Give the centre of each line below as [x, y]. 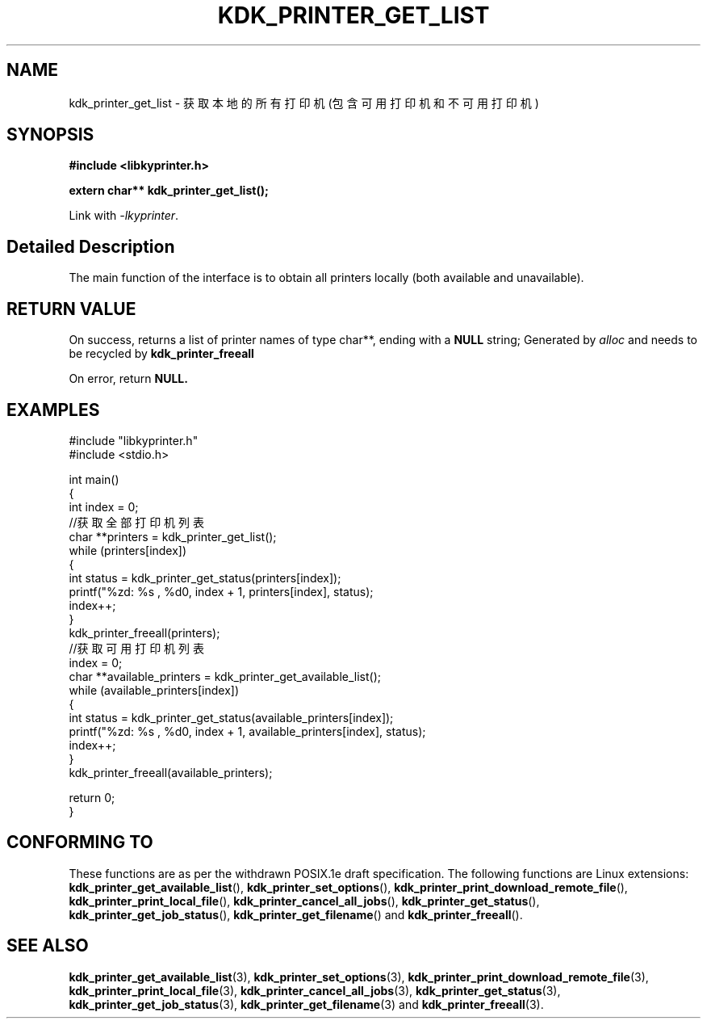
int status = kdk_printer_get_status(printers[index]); [205, 578]
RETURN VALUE [71, 309]
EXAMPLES [53, 410]
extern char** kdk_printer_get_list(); [169, 191]
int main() [94, 479]
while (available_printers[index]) [154, 690]
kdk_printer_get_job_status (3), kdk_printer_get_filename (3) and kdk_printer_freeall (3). [306, 1004]
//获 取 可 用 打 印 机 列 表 [136, 648]
